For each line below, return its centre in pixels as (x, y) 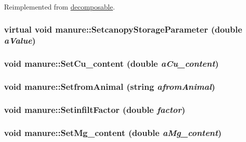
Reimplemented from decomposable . (59, 7)
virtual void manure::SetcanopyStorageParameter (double (123, 29)
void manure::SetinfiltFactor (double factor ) (95, 109)
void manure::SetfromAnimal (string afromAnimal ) (110, 87)
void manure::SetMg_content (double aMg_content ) (113, 132)
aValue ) (20, 40)
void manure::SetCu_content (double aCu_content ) (111, 63)
